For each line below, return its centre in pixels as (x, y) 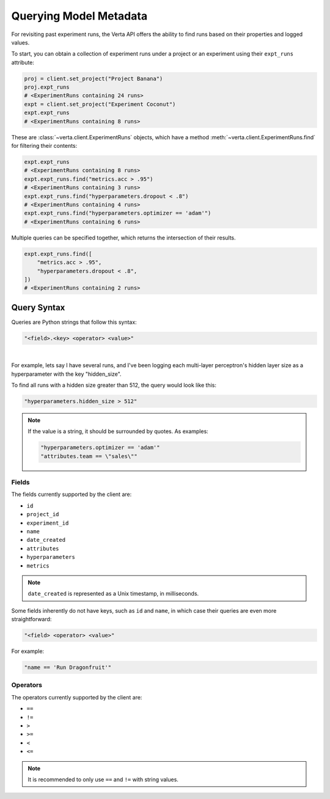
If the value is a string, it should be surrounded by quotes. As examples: (118, 431)
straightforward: (31, 619)
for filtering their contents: (44, 146)
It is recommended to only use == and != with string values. (103, 779)
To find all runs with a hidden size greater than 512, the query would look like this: (114, 385)
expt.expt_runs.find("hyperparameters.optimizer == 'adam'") (118, 213)
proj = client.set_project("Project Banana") (94, 78)
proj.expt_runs (47, 87)
